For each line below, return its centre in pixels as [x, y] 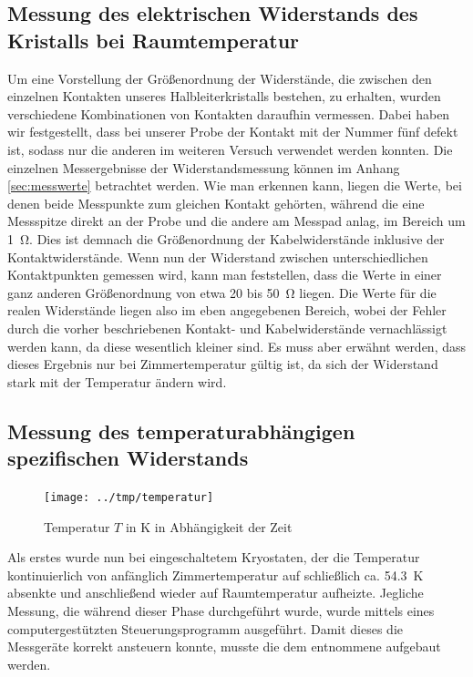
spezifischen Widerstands [128, 458]
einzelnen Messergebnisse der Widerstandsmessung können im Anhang [204, 167]
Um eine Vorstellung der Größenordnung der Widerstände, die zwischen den [220, 78]
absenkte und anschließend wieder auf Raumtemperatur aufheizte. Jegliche [216, 593]
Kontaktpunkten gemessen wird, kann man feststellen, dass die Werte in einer [225, 275]
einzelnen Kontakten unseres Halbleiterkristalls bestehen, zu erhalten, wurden [224, 96]
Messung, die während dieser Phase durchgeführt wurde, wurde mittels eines [221, 610]
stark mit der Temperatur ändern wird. [117, 381]
